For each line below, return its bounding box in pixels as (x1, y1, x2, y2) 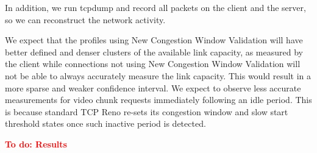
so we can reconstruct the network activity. (5, 13, 166, 26)
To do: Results (5, 137, 67, 150)
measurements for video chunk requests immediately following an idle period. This (5, 93, 312, 106)
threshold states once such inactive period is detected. (5, 117, 206, 130)
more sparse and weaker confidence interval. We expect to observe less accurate (5, 81, 301, 94)
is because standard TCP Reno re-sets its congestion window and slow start (5, 105, 288, 118)
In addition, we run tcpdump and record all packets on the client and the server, (5, 1, 306, 13)
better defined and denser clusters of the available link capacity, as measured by (5, 45, 303, 58)
